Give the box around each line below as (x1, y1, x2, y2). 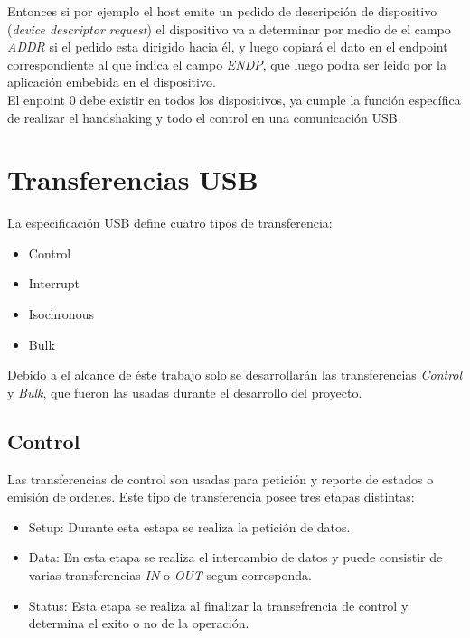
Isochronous (28, 305, 94, 324)
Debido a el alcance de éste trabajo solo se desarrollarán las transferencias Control (7, 365, 463, 384)
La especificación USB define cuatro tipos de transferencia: (7, 213, 333, 232)
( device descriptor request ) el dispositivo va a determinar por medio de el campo (7, 19, 451, 38)
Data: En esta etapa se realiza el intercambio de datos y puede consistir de (28, 548, 443, 567)
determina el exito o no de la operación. (28, 614, 249, 633)
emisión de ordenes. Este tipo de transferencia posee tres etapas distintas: (7, 487, 415, 506)
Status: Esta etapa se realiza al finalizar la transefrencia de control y (28, 596, 409, 615)
